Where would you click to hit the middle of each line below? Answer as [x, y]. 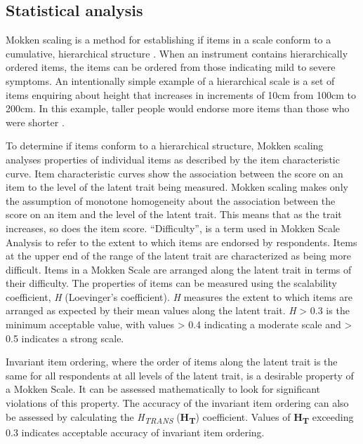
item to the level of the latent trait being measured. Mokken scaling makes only [177, 187]
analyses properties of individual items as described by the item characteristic [173, 159]
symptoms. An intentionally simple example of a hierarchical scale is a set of [170, 80]
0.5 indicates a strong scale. [65, 338]
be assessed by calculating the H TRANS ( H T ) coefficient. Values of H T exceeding [180, 417]
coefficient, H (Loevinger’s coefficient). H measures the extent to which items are [179, 296]
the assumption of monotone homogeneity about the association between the [171, 200]
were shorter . [35, 122]
